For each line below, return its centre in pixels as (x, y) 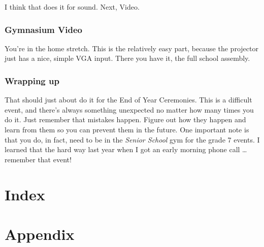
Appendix (40, 234)
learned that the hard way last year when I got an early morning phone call (122, 149)
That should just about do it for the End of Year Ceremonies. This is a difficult (128, 100)
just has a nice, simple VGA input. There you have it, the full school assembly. (127, 58)
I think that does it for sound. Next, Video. (72, 7)
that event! (55, 159)
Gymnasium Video (43, 29)
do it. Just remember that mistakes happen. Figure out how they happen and (125, 119)
